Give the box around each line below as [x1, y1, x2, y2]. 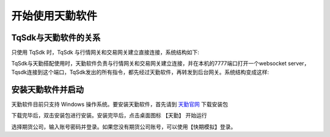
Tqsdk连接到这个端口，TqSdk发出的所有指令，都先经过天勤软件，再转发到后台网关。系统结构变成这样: [11, 68, 269, 76]
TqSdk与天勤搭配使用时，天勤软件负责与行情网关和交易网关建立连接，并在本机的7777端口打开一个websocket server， [11, 60, 310, 67]
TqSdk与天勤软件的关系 [11, 32, 101, 43]
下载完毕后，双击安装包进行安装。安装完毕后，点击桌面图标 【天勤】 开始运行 [11, 112, 207, 119]
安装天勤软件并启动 [11, 84, 84, 95]
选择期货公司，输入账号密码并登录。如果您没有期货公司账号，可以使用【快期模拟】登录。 [11, 123, 237, 130]
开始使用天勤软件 [11, 9, 98, 23]
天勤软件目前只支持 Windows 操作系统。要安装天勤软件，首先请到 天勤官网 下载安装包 [11, 100, 229, 108]
